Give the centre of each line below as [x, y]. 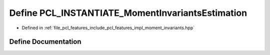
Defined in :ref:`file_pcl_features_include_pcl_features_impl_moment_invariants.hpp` [108, 28]
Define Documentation [45, 42]
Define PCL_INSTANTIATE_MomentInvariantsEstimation [128, 13]
